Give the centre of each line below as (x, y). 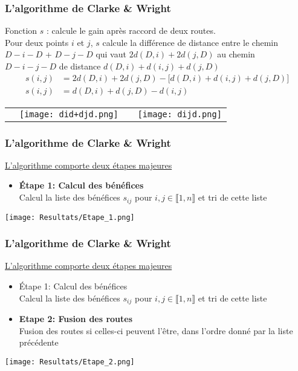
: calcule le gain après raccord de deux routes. (131, 31)
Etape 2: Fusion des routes (76, 319)
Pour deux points (37, 42)
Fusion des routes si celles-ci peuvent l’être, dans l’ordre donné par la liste (156, 330)
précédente (39, 342)
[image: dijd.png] (180, 114)
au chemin (236, 54)
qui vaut (111, 54)
